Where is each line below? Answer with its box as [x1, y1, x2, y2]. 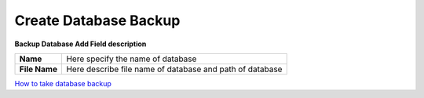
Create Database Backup [14, 12, 181, 29]
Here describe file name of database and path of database [66, 64, 283, 74]
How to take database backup [14, 78, 111, 88]
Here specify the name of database [66, 53, 197, 64]
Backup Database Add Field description [14, 39, 147, 49]
